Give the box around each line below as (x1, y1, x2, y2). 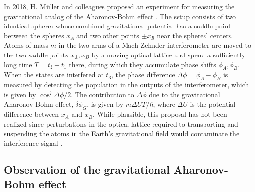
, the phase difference (111, 69, 175, 80)
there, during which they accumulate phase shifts (69, 59, 216, 69)
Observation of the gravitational (4, 162, 170, 177)
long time (4, 59, 32, 69)
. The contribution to (71, 89, 134, 99)
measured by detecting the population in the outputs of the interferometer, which (4, 80, 249, 90)
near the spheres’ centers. (157, 30, 233, 40)
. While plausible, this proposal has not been (92, 109, 227, 119)
